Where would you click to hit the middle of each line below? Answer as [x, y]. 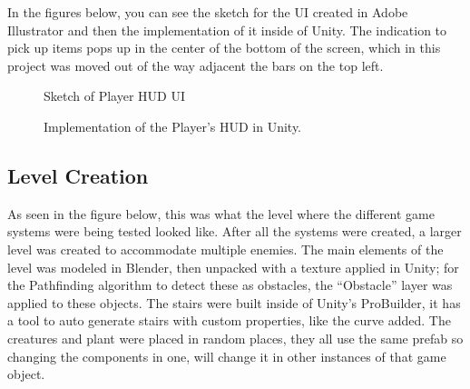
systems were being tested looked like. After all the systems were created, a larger [235, 231]
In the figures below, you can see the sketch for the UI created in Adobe [208, 12]
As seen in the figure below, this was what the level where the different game [221, 213]
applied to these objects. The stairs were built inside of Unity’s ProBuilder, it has [234, 302]
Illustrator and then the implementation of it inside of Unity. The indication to [227, 30]
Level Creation [78, 175]
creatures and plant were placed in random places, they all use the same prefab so [235, 338]
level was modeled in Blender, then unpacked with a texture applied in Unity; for [233, 267]
